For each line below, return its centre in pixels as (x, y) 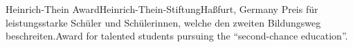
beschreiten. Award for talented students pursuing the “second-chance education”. (177, 36)
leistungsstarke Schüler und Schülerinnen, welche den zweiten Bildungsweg (163, 22)
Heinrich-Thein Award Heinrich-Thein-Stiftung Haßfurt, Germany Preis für (162, 9)
